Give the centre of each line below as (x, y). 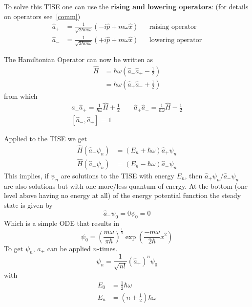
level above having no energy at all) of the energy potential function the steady (123, 195)
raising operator (173, 27)
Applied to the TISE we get (46, 138)
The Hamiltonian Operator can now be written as (79, 59)
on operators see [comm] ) (42, 16)
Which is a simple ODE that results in (62, 223)
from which (21, 96)
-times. (107, 248)
